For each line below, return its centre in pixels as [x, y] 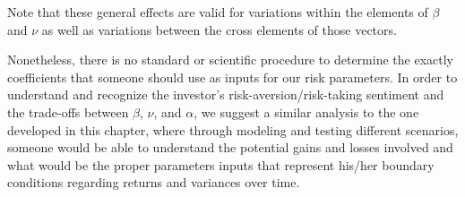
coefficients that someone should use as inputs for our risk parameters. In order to [232, 77]
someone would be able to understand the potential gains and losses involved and [230, 147]
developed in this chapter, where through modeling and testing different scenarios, [233, 129]
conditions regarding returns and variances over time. [154, 182]
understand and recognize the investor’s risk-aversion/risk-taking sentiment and [226, 94]
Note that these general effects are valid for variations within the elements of [218, 12]
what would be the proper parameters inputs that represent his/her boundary [221, 164]
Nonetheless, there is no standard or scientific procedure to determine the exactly [230, 60]
